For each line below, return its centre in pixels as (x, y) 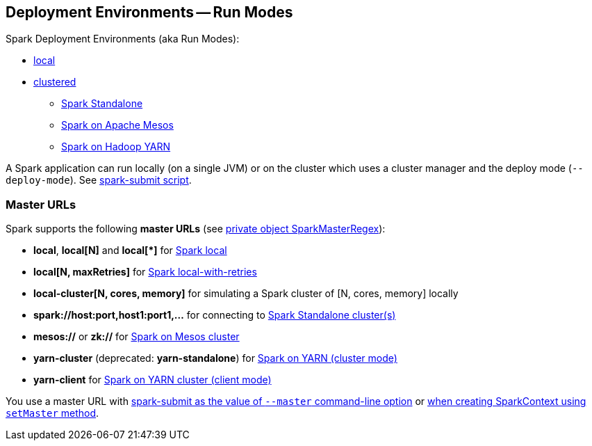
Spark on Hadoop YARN (116, 147)
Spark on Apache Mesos (117, 125)
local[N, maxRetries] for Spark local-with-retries (145, 272)
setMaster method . (52, 413)
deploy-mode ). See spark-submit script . (99, 180)
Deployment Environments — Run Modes (149, 12)
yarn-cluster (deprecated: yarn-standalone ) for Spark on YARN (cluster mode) (215, 358)
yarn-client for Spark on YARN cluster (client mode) (153, 380)
